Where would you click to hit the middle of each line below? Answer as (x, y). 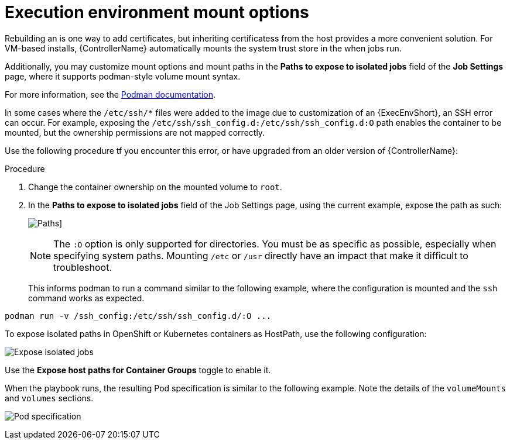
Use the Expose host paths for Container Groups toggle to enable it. (138, 370)
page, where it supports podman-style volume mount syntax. (123, 76)
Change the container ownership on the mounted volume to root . (155, 187)
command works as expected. (86, 298)
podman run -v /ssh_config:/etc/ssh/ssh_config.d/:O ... (138, 316)
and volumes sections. (49, 398)
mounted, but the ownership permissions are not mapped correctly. (135, 132)
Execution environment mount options (157, 12)
